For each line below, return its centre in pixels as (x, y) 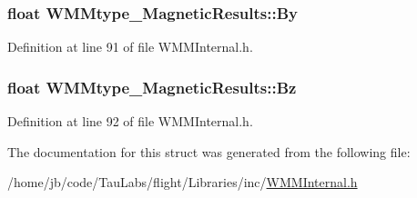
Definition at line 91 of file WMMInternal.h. (130, 47)
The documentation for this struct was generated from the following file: (209, 151)
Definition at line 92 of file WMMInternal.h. (130, 121)
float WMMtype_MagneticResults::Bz (152, 87)
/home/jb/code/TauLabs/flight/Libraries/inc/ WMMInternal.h (183, 182)
